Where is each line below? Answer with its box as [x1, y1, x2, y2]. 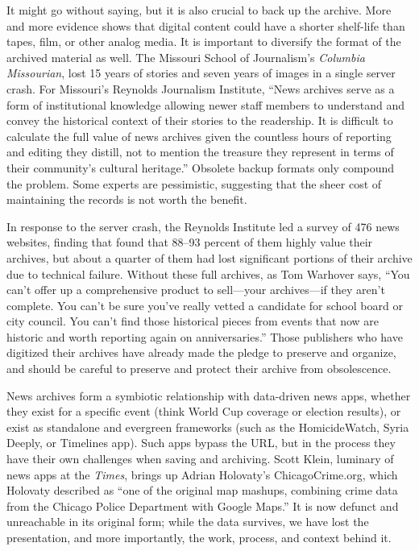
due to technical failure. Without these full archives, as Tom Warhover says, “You [6, 265, 410, 282]
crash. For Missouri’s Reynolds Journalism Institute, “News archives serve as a [6, 80, 395, 97]
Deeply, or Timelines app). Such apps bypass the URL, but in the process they [6, 434, 396, 451]
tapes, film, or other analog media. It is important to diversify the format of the [6, 33, 401, 50]
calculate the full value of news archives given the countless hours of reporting [6, 127, 392, 144]
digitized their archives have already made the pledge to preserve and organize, [6, 344, 396, 361]
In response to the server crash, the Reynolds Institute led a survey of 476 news [6, 217, 400, 234]
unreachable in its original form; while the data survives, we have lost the [6, 513, 369, 530]
